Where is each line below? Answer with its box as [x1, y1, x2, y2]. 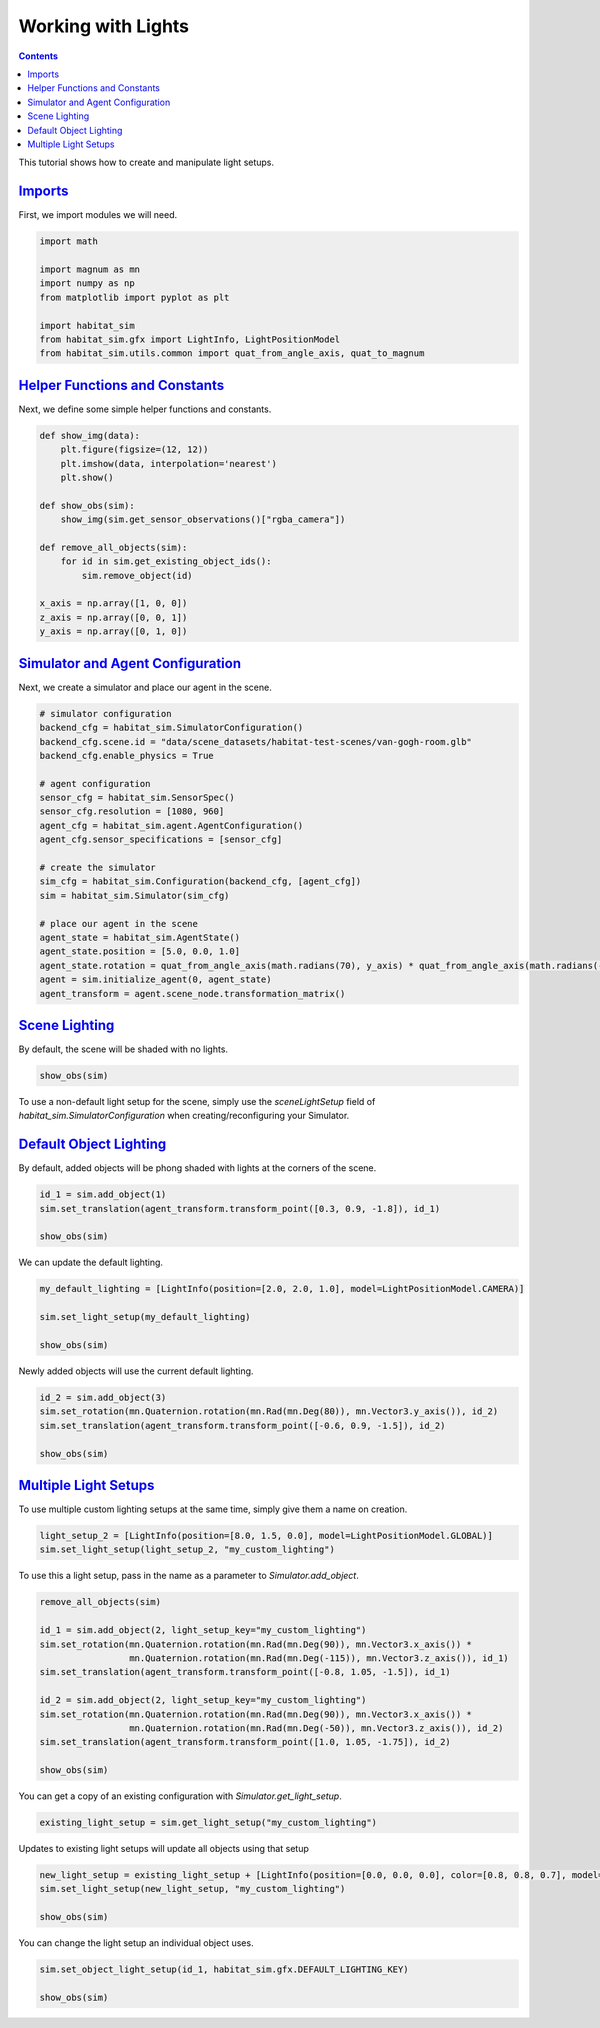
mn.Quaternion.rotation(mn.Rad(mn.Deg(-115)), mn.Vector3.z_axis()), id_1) [128, 1652, 509, 1664]
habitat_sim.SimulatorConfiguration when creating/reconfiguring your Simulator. [18, 1110, 350, 1122]
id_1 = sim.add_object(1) [39, 1189, 167, 1200]
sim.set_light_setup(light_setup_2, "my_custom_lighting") [39, 1544, 335, 1555]
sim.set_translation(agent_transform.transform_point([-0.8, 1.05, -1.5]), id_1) [39, 1666, 452, 1678]
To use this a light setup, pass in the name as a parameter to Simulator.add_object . [18, 1570, 359, 1582]
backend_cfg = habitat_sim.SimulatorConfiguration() [39, 722, 304, 734]
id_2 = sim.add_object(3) [39, 1391, 167, 1403]
